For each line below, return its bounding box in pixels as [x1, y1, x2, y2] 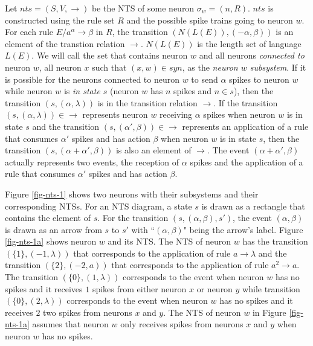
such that [92, 60, 127, 73]
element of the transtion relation [5, 37, 125, 50]
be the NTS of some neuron [91, 2, 195, 14]
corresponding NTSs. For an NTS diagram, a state [5, 199, 192, 212]
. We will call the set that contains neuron [31, 49, 188, 62]
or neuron [196, 282, 233, 295]
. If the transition [213, 96, 278, 109]
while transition [242, 282, 300, 295]
